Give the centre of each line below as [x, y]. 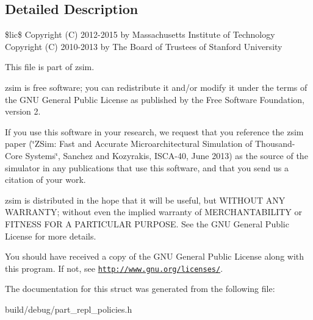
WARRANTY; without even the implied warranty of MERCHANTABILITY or [154, 212]
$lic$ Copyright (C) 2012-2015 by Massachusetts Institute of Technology [140, 34]
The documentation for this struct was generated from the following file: [140, 289]
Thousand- [275, 144]
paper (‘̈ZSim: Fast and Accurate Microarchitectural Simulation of [129, 144]
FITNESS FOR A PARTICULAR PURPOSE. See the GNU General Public [147, 223]
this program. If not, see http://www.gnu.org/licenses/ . [114, 268]
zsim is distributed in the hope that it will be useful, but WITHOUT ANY [145, 200]
